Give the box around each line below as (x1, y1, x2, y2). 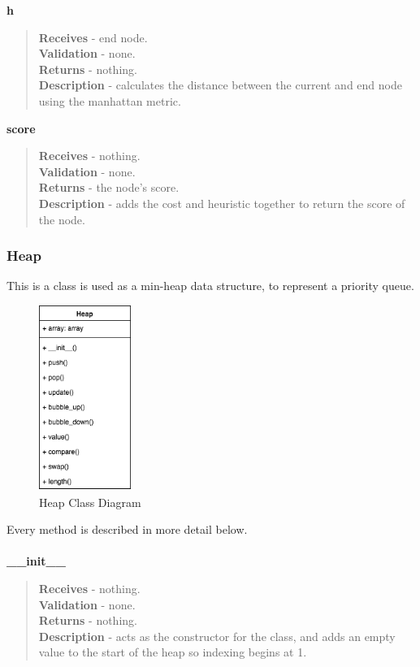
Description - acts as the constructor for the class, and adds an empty (38, 627, 396, 644)
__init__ (6, 552, 66, 570)
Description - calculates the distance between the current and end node (38, 76, 402, 93)
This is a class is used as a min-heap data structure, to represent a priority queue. (6, 277, 414, 294)
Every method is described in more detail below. (6, 521, 248, 538)
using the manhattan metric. (38, 92, 181, 109)
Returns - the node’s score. (38, 179, 180, 196)
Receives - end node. (38, 28, 148, 45)
